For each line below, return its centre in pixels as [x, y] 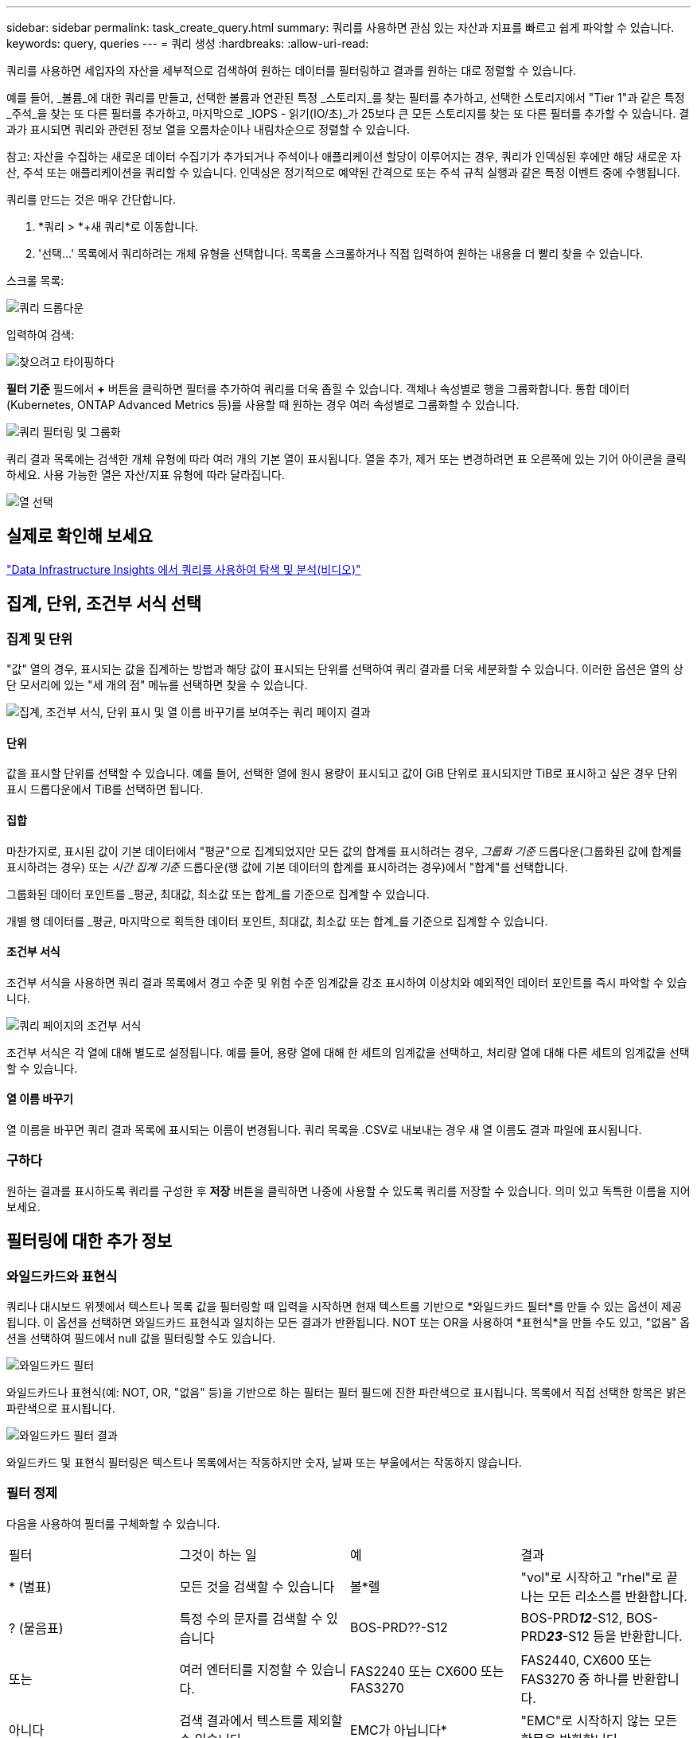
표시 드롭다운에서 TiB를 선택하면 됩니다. [105, 789]
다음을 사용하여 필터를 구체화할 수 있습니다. [113, 1523]
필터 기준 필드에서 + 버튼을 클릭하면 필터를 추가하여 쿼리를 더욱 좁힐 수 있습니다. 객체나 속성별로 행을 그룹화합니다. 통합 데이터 [318, 389]
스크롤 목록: [35, 281]
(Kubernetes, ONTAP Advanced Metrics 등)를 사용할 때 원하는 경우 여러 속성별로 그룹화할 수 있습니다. [263, 405]
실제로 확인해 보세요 [80, 536]
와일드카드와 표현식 [62, 1276]
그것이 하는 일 [218, 1555]
